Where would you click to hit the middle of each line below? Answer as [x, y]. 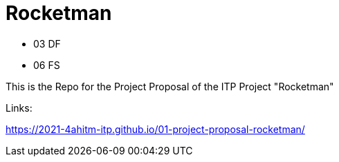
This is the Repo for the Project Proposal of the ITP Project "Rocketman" [170, 86]
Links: [19, 108]
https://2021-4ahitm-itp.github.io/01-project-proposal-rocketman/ [155, 129]
